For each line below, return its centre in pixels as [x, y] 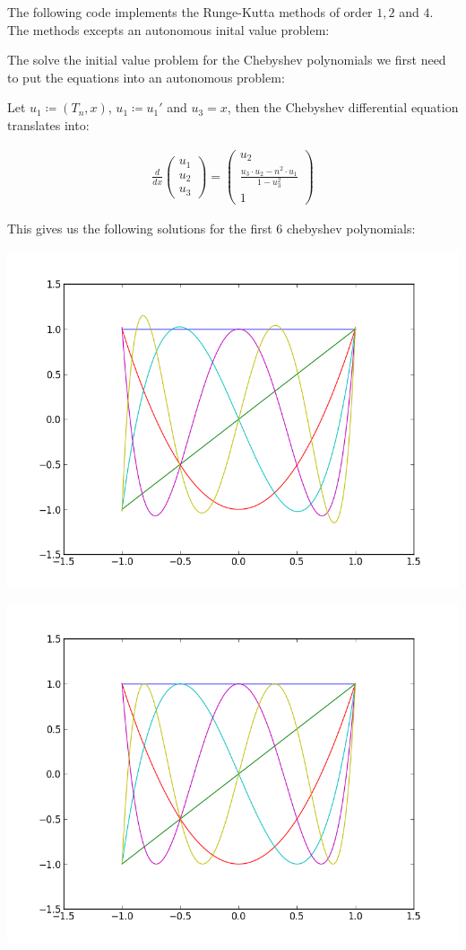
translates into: [48, 124]
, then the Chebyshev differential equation [343, 107]
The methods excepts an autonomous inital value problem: [168, 29]
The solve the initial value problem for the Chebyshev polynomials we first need [227, 60]
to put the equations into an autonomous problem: [146, 77]
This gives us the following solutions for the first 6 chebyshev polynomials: [211, 229]
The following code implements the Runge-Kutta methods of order [190, 12]
